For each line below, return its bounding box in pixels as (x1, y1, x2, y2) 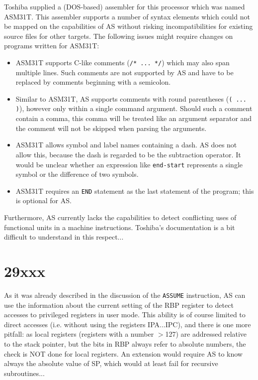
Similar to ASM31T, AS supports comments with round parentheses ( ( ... (15, 93, 247, 104)
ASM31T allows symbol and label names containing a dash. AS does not (15, 139, 237, 150)
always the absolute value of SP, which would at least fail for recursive (4, 358, 218, 369)
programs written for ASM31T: (4, 40, 99, 51)
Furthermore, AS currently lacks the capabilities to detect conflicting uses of (4, 212, 237, 222)
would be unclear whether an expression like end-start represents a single (15, 159, 243, 169)
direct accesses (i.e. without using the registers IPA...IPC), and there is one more (4, 319, 251, 329)
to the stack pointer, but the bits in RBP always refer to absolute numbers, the (4, 338, 246, 349)
